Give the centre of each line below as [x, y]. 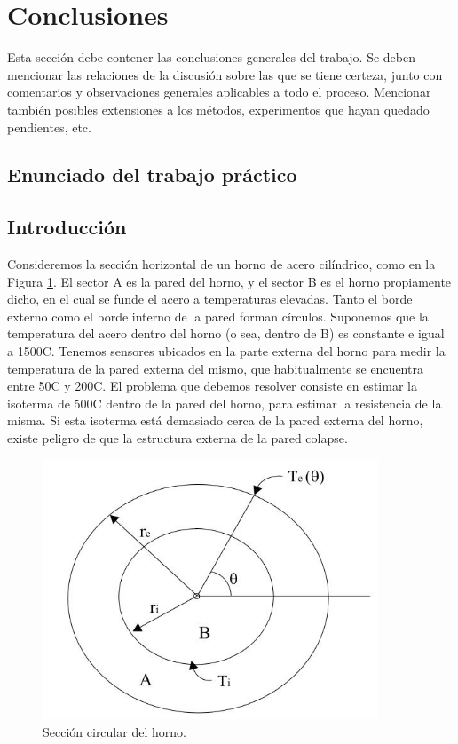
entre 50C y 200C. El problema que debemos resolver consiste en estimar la [212, 386]
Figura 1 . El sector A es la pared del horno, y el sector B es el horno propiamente [229, 281]
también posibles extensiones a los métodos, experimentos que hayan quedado [218, 109]
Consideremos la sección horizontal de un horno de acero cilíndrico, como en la [221, 264]
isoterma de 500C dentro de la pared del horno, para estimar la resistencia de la [225, 403]
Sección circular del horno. [114, 731]
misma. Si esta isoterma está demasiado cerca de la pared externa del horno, [215, 420]
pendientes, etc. [49, 127]
